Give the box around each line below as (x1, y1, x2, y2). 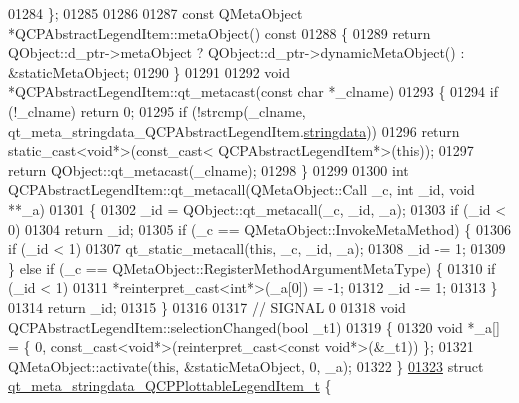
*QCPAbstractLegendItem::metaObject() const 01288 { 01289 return (8, 22, 431, 43)
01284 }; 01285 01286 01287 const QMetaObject (8, 3, 303, 23)
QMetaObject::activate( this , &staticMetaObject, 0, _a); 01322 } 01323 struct (8, 355, 484, 376)
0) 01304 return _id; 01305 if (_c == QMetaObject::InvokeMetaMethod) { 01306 (8, 218, 511, 239)
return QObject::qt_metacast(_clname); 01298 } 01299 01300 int (8, 159, 409, 180)
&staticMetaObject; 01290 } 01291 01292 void (8, 61, 291, 82)
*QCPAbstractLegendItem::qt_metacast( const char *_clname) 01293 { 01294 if (8, 81, 498, 102)
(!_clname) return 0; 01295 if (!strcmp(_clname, (8, 100, 306, 121)
